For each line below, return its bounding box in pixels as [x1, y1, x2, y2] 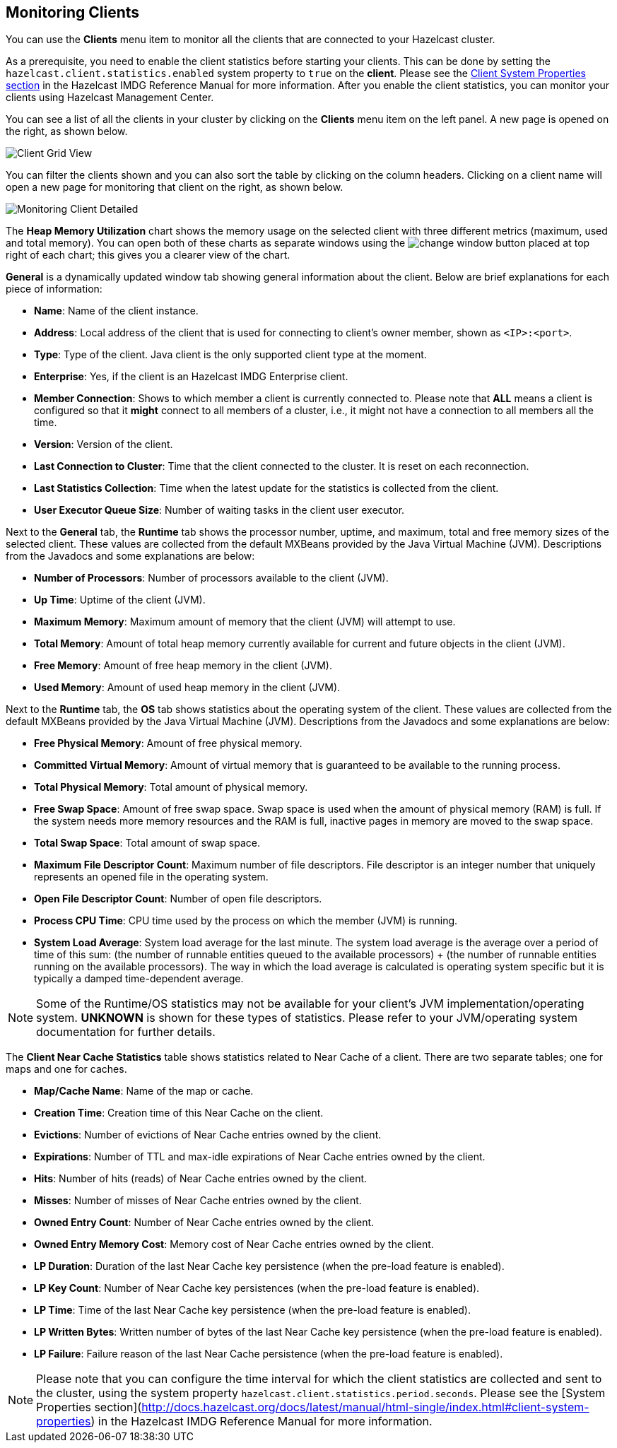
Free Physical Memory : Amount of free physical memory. [34, 737, 302, 750]
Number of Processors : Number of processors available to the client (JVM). [34, 572, 389, 584]
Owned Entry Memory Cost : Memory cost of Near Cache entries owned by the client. [34, 1238, 434, 1251]
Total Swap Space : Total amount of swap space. [34, 837, 261, 849]
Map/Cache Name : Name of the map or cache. [34, 1085, 254, 1097]
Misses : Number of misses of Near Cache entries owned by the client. [34, 1194, 362, 1207]
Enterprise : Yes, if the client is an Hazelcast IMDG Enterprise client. [34, 370, 348, 383]
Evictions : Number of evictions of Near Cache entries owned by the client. [34, 1129, 382, 1141]
